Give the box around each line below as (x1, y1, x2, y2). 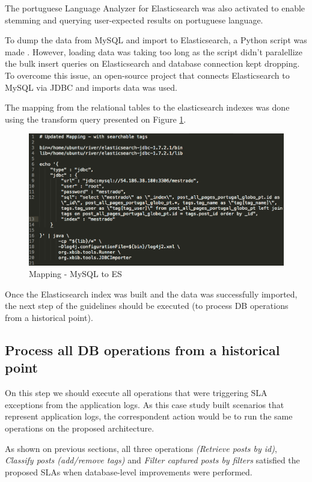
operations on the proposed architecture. (5, 421, 154, 434)
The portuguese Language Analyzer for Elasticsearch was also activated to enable (5, 2, 305, 14)
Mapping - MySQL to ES (29, 267, 122, 280)
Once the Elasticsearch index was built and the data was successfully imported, (5, 287, 298, 300)
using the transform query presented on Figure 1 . (5, 112, 186, 125)
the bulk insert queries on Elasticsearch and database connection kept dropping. (5, 57, 300, 70)
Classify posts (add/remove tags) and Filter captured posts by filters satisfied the (5, 454, 300, 466)
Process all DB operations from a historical (5, 340, 280, 359)
